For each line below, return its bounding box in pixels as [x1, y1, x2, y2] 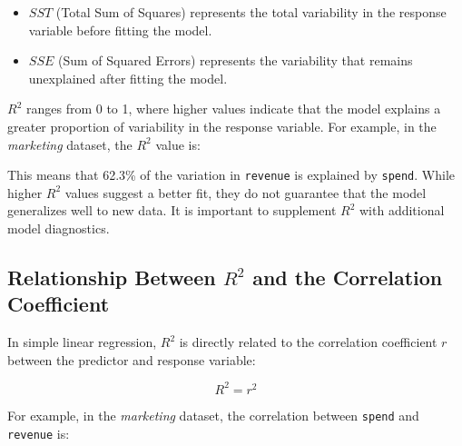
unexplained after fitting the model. [28, 68, 228, 87]
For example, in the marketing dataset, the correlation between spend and [7, 405, 419, 424]
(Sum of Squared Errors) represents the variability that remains [57, 51, 413, 70]
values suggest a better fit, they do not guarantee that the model [64, 183, 427, 202]
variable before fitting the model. [28, 20, 212, 39]
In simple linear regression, [7, 332, 157, 352]
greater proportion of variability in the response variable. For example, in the [7, 116, 437, 135]
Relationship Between [7, 263, 216, 291]
